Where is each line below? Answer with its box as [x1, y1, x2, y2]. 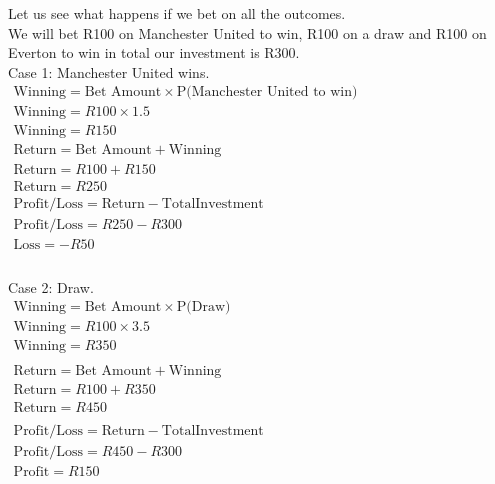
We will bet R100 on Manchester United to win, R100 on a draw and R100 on [8, 22, 487, 43]
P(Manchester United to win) [176, 85, 358, 100]
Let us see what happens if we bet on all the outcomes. [8, 3, 346, 23]
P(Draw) [176, 300, 231, 315]
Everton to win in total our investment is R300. [8, 42, 300, 63]
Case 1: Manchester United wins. [8, 61, 210, 82]
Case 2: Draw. [8, 276, 94, 297]
